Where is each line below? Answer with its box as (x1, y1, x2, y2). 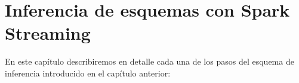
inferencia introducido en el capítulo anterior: (5, 66, 171, 79)
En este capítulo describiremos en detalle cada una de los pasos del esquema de (5, 55, 294, 68)
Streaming (5, 21, 91, 45)
